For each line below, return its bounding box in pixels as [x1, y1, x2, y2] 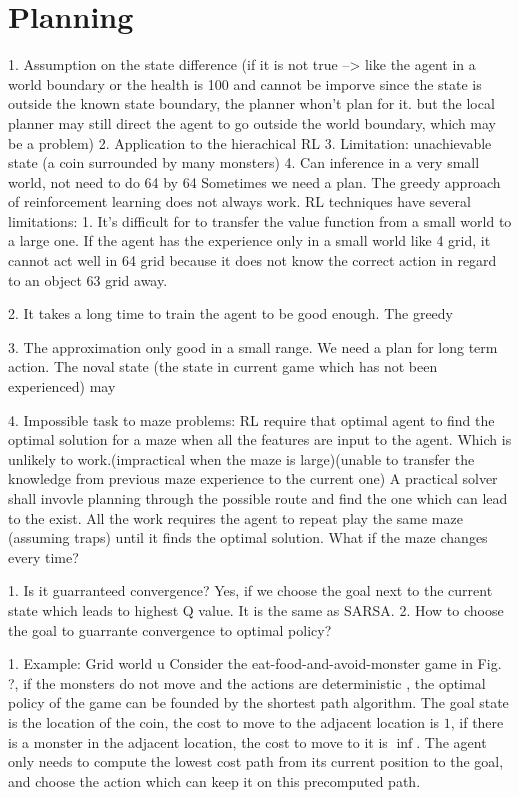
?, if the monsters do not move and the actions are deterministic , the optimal [8, 672, 486, 693]
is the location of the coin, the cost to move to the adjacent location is [8, 711, 440, 732]
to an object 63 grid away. [8, 269, 168, 290]
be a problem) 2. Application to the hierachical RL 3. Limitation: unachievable [8, 132, 492, 153]
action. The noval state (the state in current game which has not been [8, 356, 438, 377]
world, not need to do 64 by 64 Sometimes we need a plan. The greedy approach [8, 171, 501, 192]
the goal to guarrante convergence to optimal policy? [8, 619, 332, 640]
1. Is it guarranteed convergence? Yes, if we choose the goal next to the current [8, 580, 493, 601]
